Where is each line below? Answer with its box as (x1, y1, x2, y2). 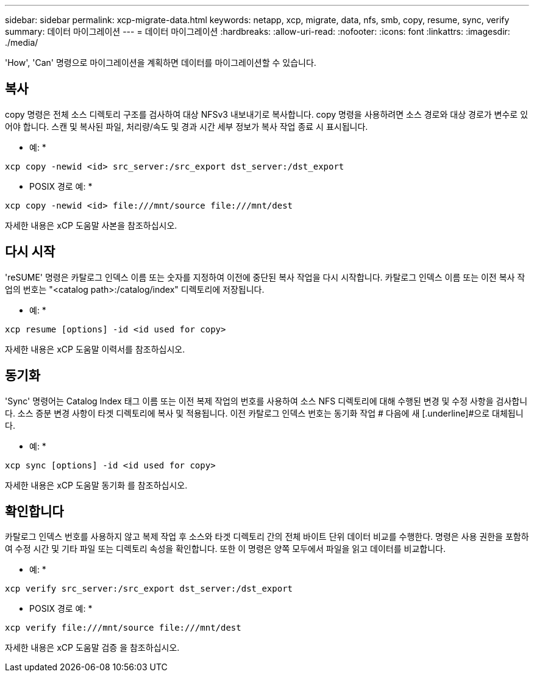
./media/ (5, 37, 38, 48)
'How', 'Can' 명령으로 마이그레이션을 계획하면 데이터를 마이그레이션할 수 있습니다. (5, 57, 316, 68)
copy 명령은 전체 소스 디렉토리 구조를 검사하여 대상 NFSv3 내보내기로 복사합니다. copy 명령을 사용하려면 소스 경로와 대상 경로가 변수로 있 (5, 109, 529, 120)
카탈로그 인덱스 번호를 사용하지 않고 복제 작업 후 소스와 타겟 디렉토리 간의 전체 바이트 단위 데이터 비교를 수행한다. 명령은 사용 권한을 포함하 (5, 531, 529, 542)
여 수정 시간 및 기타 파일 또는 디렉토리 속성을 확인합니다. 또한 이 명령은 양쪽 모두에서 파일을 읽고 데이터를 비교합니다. (5, 543, 446, 554)
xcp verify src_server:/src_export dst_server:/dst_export (5, 584, 293, 594)
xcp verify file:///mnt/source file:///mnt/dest (5, 623, 241, 633)
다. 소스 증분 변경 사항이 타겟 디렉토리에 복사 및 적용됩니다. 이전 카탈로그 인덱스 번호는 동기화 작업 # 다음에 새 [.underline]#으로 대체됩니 (5, 407, 524, 418)
